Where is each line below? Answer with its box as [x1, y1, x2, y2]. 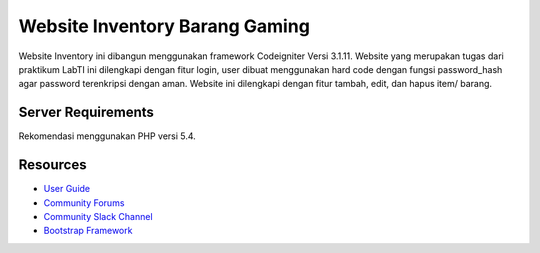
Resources [18, 156, 87, 174]
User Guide [43, 183, 91, 195]
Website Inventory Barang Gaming [18, 15, 310, 37]
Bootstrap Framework [43, 225, 133, 237]
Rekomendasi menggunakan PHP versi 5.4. [18, 130, 197, 142]
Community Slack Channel [43, 210, 154, 222]
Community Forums [43, 196, 125, 209]
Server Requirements [18, 104, 155, 121]
